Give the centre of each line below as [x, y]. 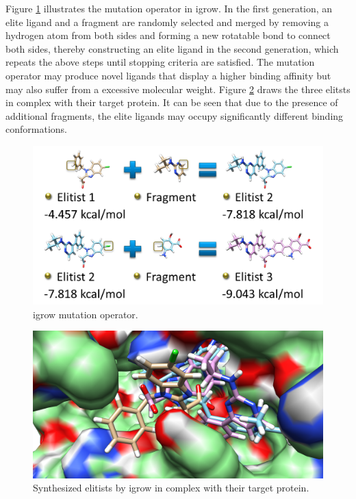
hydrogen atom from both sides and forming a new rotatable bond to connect [168, 35]
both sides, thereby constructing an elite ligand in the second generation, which [172, 48]
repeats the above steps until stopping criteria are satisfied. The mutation [160, 62]
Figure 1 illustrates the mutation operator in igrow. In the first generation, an [169, 8]
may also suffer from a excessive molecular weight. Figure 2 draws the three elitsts [178, 89]
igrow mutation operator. [86, 314]
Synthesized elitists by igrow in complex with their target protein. [171, 488]
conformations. [36, 129]
